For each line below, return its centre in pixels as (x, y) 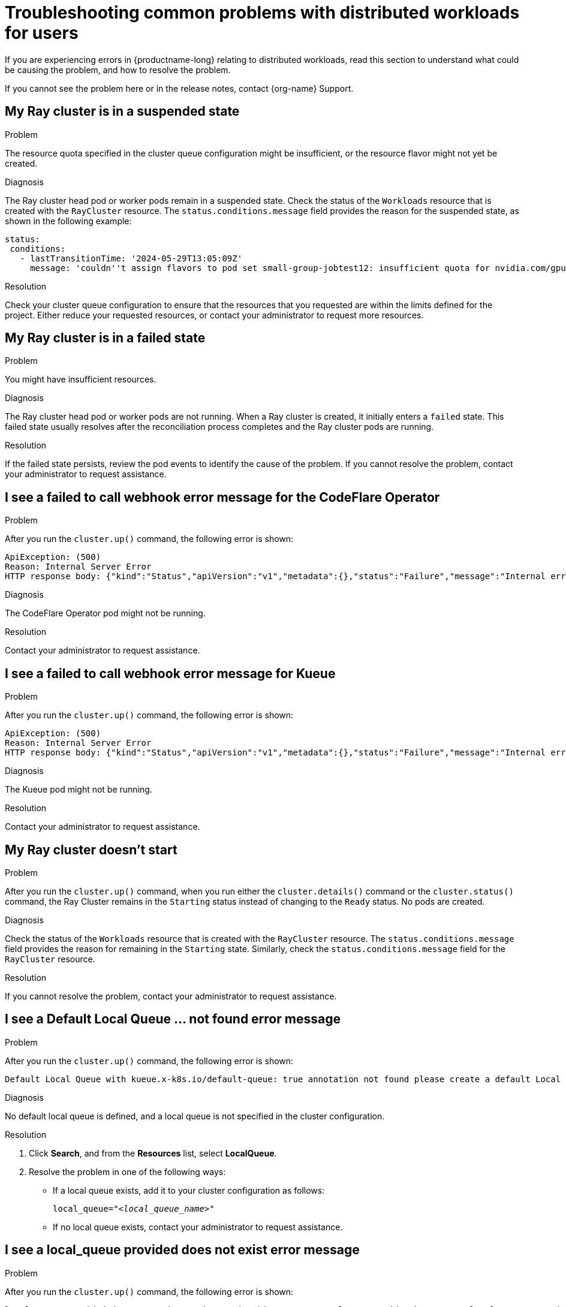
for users (42, 33)
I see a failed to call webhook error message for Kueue (170, 673)
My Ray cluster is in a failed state (105, 338)
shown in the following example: (68, 221)
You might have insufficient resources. (81, 380)
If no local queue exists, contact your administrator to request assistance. (198, 1227)
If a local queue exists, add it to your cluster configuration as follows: (189, 1190)
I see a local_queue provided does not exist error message (182, 1250)
